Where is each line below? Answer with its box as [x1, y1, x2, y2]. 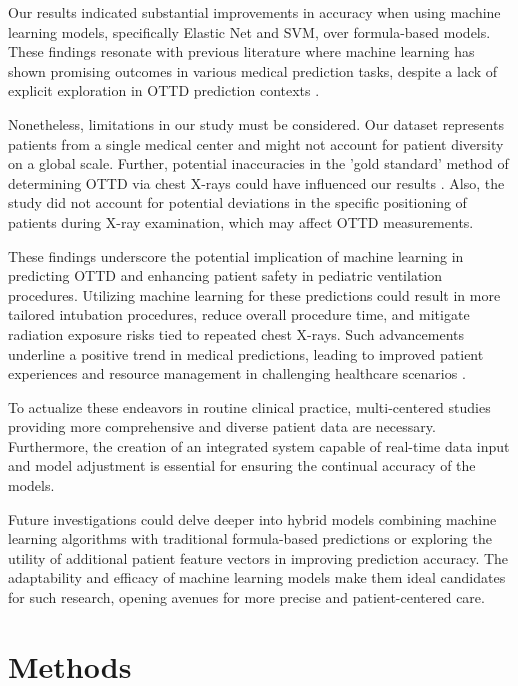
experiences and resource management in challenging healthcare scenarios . [8, 363, 466, 384]
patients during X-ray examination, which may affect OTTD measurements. [8, 211, 474, 232]
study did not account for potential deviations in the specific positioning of [8, 192, 467, 213]
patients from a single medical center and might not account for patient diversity [8, 133, 504, 154]
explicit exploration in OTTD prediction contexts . [8, 80, 320, 101]
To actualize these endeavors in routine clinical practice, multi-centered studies [8, 396, 491, 417]
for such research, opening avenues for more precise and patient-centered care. [8, 587, 485, 608]
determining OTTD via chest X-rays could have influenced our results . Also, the [8, 172, 505, 193]
